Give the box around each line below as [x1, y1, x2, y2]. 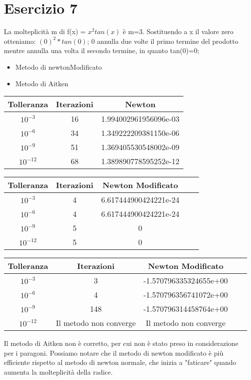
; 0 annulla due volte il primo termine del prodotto [87, 36, 238, 46]
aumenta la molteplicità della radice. [4, 366, 113, 377]
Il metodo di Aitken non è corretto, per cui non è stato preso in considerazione [4, 338, 238, 348]
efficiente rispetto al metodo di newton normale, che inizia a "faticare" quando [4, 357, 236, 367]
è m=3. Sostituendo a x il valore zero [123, 26, 233, 37]
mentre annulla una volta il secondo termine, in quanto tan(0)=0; [4, 45, 199, 56]
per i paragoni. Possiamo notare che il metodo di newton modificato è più [4, 347, 224, 358]
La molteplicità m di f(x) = [4, 26, 86, 37]
